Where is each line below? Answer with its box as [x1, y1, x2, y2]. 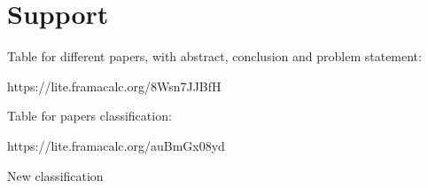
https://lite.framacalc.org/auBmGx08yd [7, 136, 225, 154]
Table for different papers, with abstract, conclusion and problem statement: [7, 47, 422, 66]
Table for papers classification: [7, 106, 172, 125]
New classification [7, 166, 104, 184]
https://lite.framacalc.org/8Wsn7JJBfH [7, 76, 222, 95]
